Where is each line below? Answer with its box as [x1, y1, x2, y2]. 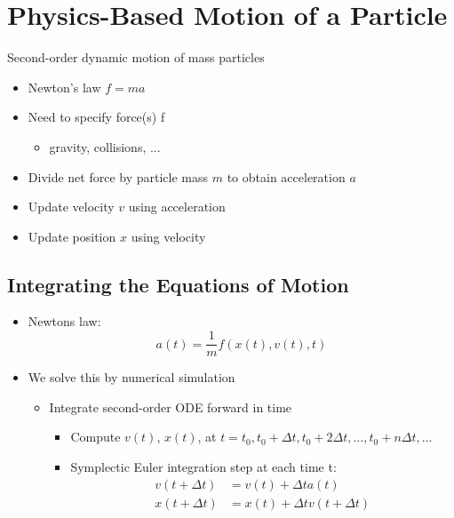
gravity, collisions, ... [49, 137, 161, 155]
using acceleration [128, 197, 226, 216]
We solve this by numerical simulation [28, 368, 235, 387]
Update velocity [28, 197, 115, 216]
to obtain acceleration [227, 167, 346, 186]
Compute [70, 427, 121, 446]
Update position [28, 227, 116, 245]
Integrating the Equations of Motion [7, 270, 349, 298]
